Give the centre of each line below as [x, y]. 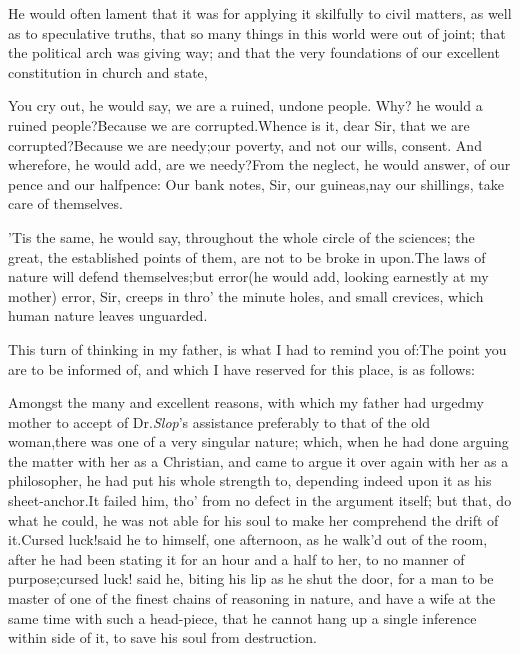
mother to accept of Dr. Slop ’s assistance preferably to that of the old [219, 421]
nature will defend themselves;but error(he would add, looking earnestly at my [248, 276]
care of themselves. [65, 203]
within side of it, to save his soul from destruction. [162, 637]
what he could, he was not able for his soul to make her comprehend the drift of [253, 519]
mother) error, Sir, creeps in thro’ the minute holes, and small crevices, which [246, 295]
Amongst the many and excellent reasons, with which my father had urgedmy [246, 402]
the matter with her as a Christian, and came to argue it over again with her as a [258, 460]
